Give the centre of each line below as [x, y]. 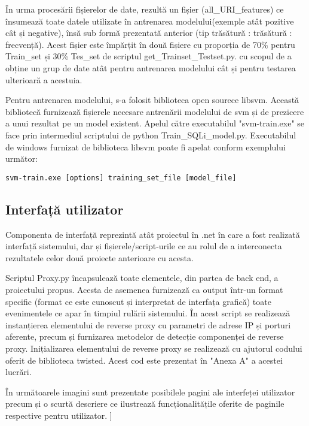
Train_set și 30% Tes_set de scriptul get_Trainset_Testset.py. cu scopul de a [149, 56]
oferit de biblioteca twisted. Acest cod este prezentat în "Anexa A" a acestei [144, 360]
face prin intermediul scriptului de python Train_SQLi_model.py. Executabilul [151, 135]
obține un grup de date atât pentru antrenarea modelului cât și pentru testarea [151, 67]
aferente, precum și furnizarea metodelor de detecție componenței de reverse [145, 336]
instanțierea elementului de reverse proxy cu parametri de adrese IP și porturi [148, 324]
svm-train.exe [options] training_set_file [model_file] [121, 178]
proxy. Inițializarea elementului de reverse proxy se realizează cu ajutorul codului [154, 348]
